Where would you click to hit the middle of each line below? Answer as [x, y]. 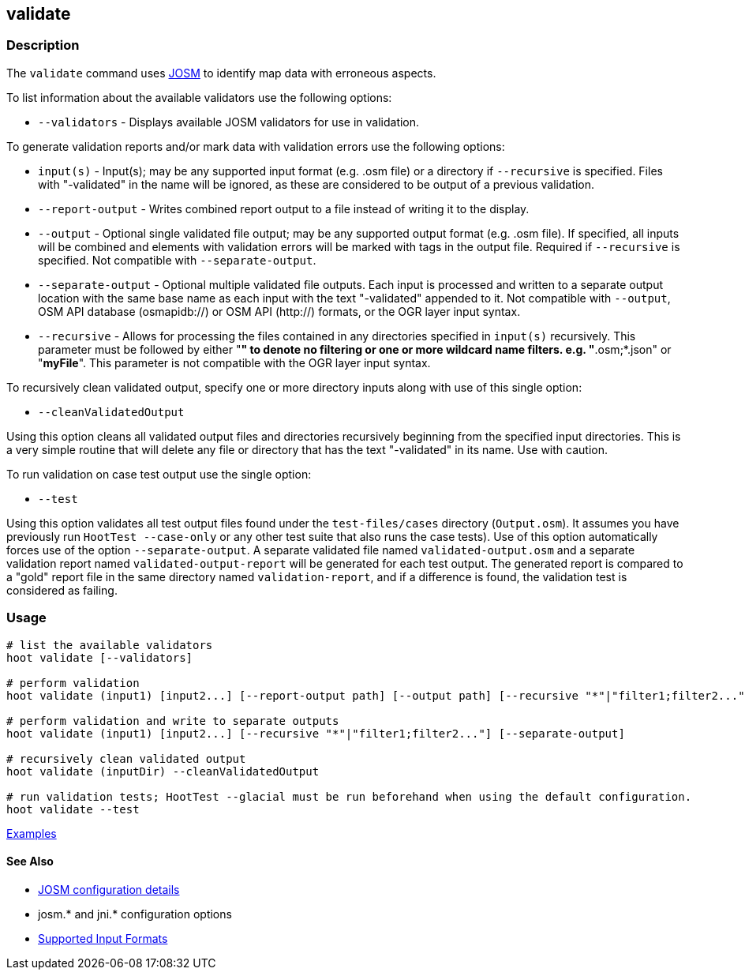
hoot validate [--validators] [100, 657]
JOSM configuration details [109, 889]
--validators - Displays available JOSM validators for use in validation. [229, 122]
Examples [32, 833]
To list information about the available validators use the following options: [199, 97]
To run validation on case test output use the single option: [159, 474]
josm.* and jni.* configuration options [135, 914]
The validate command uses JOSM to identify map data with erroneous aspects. [221, 73]
